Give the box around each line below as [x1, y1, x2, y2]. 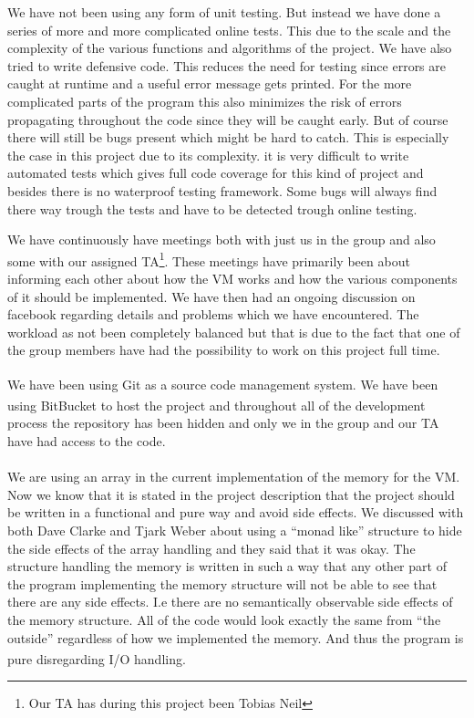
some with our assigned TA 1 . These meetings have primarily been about [7, 248, 410, 270]
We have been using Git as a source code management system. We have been [7, 374, 438, 393]
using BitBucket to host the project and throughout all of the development [7, 395, 426, 414]
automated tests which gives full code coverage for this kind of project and [7, 163, 424, 182]
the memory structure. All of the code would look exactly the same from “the [7, 609, 441, 629]
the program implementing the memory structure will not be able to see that [7, 574, 438, 593]
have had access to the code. [7, 432, 166, 451]
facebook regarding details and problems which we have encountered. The [7, 305, 419, 324]
